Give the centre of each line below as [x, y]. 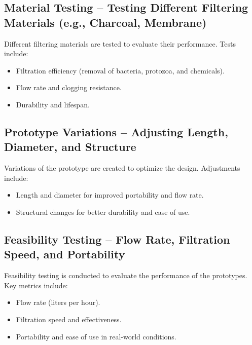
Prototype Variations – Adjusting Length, [116, 131]
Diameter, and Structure [70, 147]
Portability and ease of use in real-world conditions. [96, 336]
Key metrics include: [36, 285]
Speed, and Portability [65, 254]
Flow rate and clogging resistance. [69, 87]
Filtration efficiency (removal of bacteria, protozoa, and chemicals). [120, 70]
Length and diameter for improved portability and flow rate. [110, 195]
